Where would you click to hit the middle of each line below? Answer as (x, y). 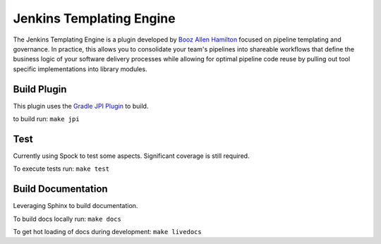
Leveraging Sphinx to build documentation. (75, 206)
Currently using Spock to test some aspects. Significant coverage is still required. (131, 156)
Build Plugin (40, 89)
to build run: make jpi (47, 119)
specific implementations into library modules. (80, 69)
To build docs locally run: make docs (67, 219)
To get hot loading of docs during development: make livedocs (107, 232)
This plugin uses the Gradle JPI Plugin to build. (81, 106)
